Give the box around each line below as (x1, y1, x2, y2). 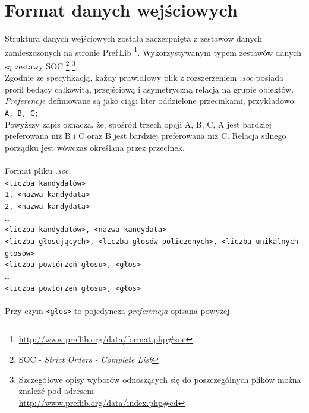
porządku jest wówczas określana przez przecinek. (5, 141, 185, 153)
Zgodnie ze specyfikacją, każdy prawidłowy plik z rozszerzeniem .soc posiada (5, 71, 283, 84)
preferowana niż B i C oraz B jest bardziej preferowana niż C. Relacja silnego (5, 129, 286, 142)
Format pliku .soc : (5, 164, 71, 177)
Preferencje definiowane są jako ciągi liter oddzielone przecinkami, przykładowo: (5, 94, 297, 107)
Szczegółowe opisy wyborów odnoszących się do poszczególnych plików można (18, 373, 301, 385)
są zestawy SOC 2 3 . (5, 58, 78, 72)
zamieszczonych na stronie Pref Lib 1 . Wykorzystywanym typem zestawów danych (5, 44, 301, 58)
